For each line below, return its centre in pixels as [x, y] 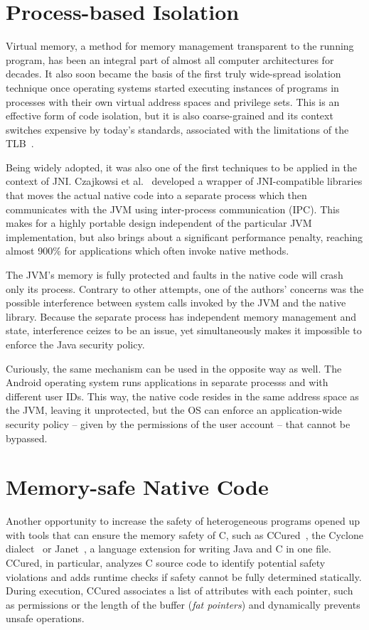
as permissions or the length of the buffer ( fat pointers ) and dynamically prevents [183, 604]
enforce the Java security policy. [75, 344]
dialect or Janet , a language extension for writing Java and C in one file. [169, 549]
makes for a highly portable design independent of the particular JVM [159, 223]
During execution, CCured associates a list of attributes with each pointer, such [180, 591]
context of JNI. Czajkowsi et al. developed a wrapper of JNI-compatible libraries [184, 181]
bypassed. [27, 438]
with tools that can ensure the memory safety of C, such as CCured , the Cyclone [184, 534]
